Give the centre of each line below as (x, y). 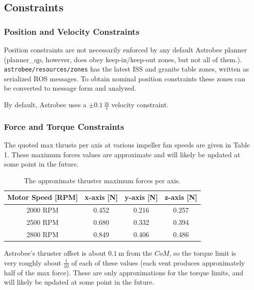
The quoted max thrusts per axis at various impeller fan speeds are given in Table (127, 145)
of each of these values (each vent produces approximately (158, 262)
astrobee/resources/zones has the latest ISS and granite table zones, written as (127, 69)
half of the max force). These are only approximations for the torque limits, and (124, 272)
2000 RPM (42, 210)
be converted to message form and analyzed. (70, 88)
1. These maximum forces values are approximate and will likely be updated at (122, 154)
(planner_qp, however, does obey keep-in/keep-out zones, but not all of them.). (123, 59)
